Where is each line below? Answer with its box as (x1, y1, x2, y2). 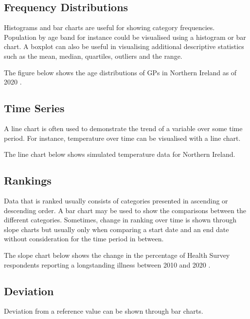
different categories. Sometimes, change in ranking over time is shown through (4, 215, 237, 225)
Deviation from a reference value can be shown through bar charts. (4, 306, 203, 316)
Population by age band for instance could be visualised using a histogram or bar (4, 32, 246, 42)
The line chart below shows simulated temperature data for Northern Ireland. (4, 149, 235, 159)
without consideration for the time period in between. (4, 234, 164, 244)
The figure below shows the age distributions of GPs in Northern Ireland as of (4, 67, 237, 77)
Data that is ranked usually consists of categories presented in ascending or (4, 195, 228, 205)
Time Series (4, 101, 65, 116)
